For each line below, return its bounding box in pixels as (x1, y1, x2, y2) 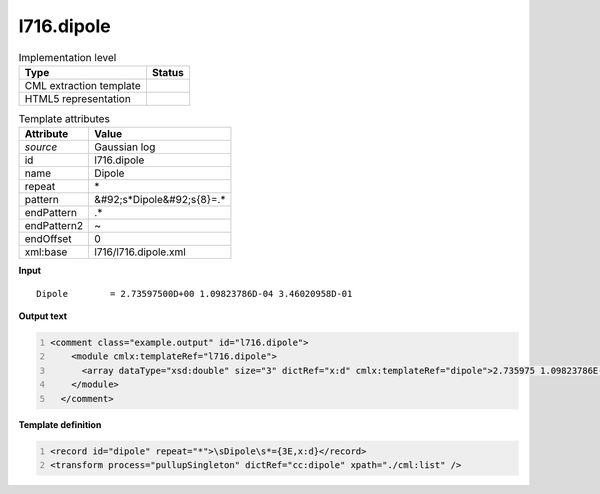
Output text (18, 310, 68, 322)
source (24, 140, 58, 154)
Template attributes (18, 112, 110, 126)
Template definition (18, 418, 102, 430)
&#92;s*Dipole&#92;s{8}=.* (94, 193, 226, 207)
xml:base (24, 245, 68, 259)
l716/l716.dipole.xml (94, 245, 187, 259)
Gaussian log (94, 140, 156, 154)
